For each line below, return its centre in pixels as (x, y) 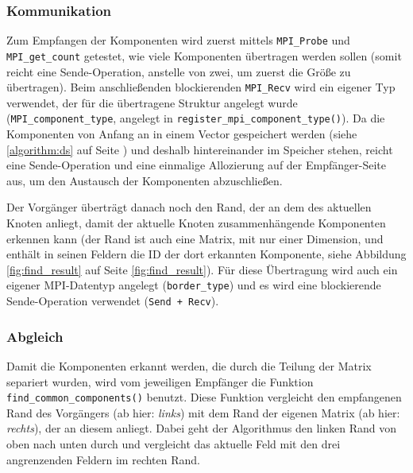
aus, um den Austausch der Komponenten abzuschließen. (145, 180)
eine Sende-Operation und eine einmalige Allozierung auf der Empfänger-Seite (196, 165)
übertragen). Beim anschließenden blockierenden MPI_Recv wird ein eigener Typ (201, 87)
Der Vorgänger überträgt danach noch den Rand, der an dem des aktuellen (189, 207)
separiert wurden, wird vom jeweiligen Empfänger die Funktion (160, 381)
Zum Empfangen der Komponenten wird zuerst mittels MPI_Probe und (178, 40)
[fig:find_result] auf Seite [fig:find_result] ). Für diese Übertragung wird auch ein (202, 269)
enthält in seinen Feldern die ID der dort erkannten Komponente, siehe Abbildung (206, 254)
